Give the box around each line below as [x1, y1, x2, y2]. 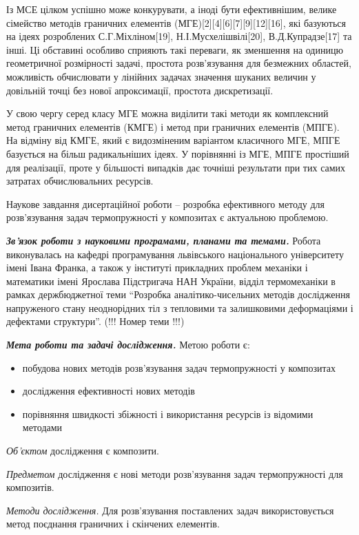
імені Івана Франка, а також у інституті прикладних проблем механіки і [6, 260, 308, 275]
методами [22, 420, 63, 434]
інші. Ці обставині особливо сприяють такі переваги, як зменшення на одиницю [6, 42, 343, 56]
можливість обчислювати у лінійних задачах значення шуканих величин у [6, 69, 316, 83]
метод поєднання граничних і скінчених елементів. [6, 516, 220, 531]
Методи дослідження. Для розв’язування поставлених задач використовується [6, 503, 334, 517]
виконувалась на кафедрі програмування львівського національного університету [6, 246, 344, 261]
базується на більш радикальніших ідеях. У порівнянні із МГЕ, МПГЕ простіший [6, 146, 349, 160]
